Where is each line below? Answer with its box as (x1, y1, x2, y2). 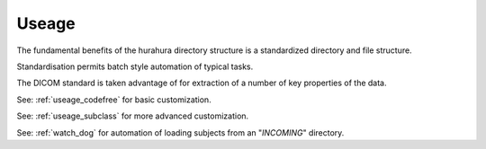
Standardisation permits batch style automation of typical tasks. (16, 61, 254, 72)
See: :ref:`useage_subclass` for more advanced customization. (16, 110, 249, 121)
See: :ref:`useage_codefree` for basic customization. (16, 94, 211, 105)
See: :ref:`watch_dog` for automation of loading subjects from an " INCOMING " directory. (16, 127, 345, 138)
